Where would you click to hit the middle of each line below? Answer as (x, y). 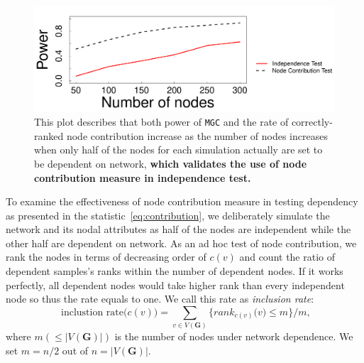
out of (75, 350)
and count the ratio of (287, 257)
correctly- (312, 122)
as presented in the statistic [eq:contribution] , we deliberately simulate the (168, 215)
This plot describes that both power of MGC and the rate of (161, 122)
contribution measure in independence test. (143, 177)
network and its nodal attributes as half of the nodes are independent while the (178, 229)
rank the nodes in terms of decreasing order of (106, 257)
